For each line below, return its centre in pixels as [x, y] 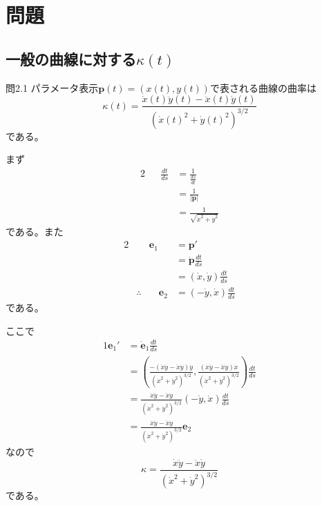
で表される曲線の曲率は [263, 87]
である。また [35, 231]
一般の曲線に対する [71, 58]
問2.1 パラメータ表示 [52, 87]
